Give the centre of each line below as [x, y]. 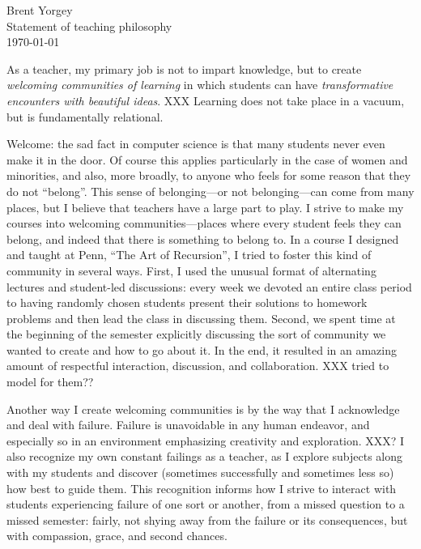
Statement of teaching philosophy [89, 26]
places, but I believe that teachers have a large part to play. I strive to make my [205, 207]
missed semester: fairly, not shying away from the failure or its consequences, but [207, 519]
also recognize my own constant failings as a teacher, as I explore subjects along [205, 456]
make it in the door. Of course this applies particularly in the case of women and [207, 159]
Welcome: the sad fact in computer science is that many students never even [196, 144]
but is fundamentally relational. [85, 116]
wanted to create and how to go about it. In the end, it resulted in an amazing [202, 349]
